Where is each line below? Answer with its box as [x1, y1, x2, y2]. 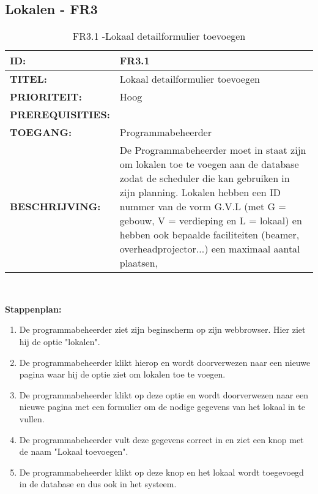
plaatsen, [119, 256, 158, 270]
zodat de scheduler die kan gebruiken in [119, 171, 290, 186]
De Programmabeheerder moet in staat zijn [119, 143, 306, 158]
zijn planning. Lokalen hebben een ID [119, 185, 281, 200]
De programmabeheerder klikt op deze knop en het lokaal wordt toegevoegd [19, 465, 304, 478]
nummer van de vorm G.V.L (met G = [119, 199, 286, 214]
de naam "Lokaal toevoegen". [19, 445, 128, 458]
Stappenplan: [5, 302, 62, 315]
